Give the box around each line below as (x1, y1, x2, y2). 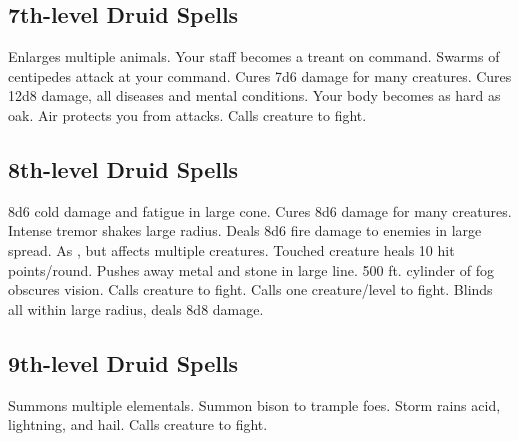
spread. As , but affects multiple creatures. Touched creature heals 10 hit (8, 239, 455, 260)
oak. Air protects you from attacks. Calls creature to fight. (8, 104, 367, 125)
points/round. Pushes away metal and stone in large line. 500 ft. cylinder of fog (8, 259, 494, 280)
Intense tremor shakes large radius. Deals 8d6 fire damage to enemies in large (8, 220, 482, 241)
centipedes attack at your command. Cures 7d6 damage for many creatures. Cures (8, 65, 512, 86)
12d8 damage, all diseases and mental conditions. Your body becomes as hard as (8, 85, 501, 106)
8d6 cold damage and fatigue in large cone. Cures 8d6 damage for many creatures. (8, 200, 512, 221)
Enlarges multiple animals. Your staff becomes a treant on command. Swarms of (8, 46, 500, 67)
